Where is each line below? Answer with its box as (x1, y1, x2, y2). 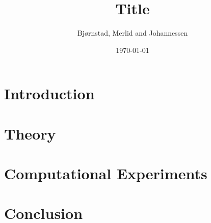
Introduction (4, 83, 95, 104)
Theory (4, 123, 56, 144)
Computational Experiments (4, 163, 207, 184)
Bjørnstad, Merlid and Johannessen (77, 27, 188, 38)
